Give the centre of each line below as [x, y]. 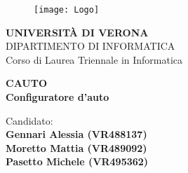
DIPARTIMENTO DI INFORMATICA [90, 46]
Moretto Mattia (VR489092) [76, 147]
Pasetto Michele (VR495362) [77, 161]
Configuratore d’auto [58, 97]
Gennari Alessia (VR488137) [76, 134]
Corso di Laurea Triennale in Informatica [94, 59]
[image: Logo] [67, 10]
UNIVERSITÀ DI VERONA [77, 32]
